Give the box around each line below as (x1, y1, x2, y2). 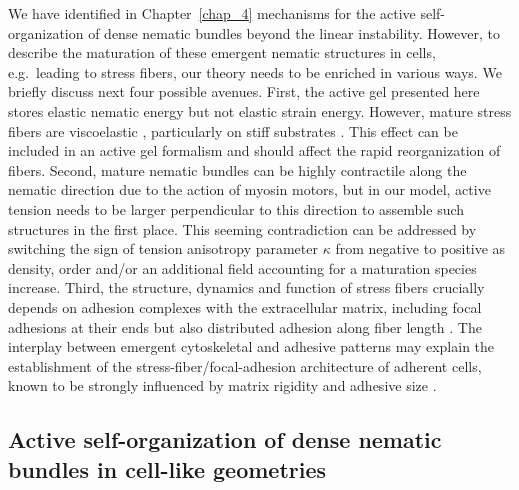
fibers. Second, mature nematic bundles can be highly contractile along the (8, 159, 467, 180)
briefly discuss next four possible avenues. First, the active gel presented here (8, 81, 480, 102)
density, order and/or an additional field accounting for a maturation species (8, 257, 477, 278)
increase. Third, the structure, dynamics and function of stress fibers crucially (8, 277, 485, 298)
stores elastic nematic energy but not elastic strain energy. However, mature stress (8, 100, 512, 121)
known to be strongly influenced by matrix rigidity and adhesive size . (8, 375, 437, 396)
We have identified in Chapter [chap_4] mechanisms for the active (8, 3, 416, 23)
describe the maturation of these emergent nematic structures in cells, (8, 42, 436, 63)
